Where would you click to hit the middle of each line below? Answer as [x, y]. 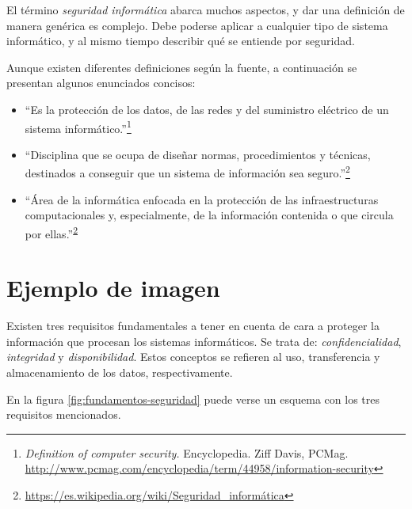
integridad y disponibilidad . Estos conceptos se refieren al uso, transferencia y [193, 357]
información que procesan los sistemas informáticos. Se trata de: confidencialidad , [204, 341]
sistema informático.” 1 [78, 127]
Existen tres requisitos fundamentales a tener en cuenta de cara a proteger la [193, 326]
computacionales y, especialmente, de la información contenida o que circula [209, 215]
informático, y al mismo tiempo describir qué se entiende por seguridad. [181, 41]
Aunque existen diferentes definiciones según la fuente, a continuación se [182, 67]
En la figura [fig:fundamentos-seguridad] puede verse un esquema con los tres [193, 399]
